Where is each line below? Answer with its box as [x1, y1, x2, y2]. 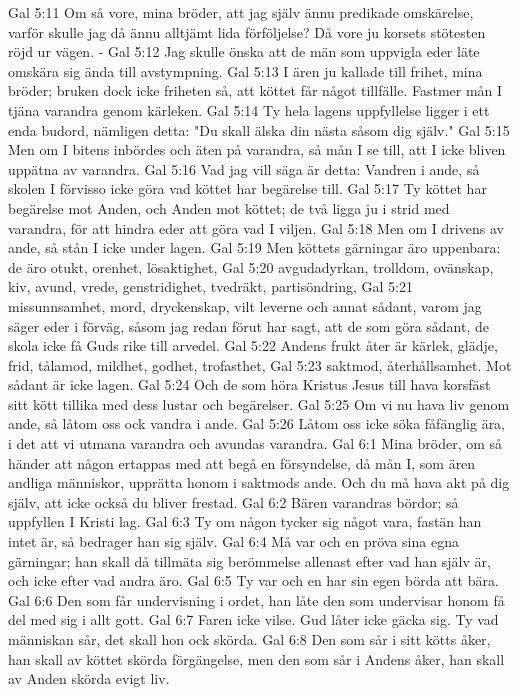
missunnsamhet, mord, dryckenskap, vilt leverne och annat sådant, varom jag [8, 295, 482, 316]
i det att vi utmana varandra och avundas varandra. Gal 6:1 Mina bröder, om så [8, 433, 503, 454]
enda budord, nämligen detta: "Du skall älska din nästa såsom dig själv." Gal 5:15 [8, 119, 510, 140]
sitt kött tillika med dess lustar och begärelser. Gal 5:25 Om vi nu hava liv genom [8, 393, 510, 414]
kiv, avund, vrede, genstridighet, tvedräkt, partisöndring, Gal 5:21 [8, 276, 413, 297]
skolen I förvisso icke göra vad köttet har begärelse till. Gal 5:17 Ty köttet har [8, 178, 487, 199]
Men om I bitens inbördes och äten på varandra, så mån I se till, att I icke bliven [8, 139, 506, 160]
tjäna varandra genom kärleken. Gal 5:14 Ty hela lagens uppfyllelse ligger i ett [8, 99, 490, 120]
